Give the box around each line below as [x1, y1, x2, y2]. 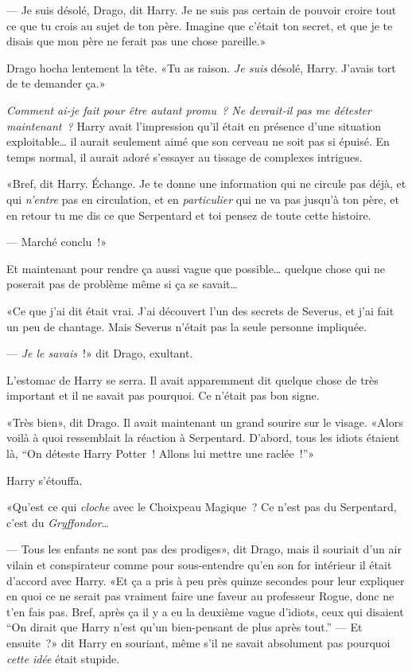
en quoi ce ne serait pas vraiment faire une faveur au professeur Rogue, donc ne [6, 588, 395, 604]
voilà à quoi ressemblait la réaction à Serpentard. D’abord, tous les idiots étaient [6, 429, 400, 446]
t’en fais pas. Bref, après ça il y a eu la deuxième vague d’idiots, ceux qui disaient [6, 603, 404, 619]
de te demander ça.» [6, 75, 106, 92]
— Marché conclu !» [6, 233, 107, 250]
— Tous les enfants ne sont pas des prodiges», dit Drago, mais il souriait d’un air [6, 541, 402, 557]
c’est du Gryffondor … [6, 514, 109, 530]
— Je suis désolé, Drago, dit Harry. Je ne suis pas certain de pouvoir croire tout [6, 2, 397, 18]
